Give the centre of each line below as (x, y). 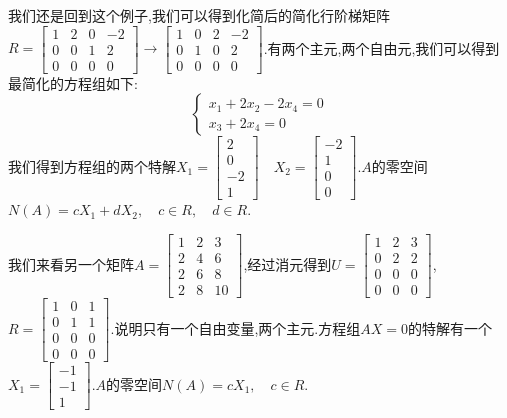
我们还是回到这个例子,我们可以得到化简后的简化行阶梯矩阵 (199, 15)
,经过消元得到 (287, 263)
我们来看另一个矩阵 (71, 263)
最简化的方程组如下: (73, 82)
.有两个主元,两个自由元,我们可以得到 (381, 47)
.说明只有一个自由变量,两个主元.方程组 (235, 327)
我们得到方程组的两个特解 (92, 165)
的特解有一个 (449, 327)
